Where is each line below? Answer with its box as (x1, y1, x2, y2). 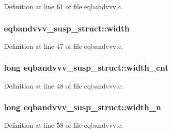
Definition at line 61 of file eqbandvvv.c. (4, 1, 124, 11)
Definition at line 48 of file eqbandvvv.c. (4, 80, 124, 90)
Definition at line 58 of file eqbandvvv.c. (4, 120, 124, 130)
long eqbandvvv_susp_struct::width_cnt (4, 61, 169, 74)
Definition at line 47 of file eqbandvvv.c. (4, 41, 124, 51)
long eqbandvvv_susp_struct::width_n (4, 101, 161, 113)
